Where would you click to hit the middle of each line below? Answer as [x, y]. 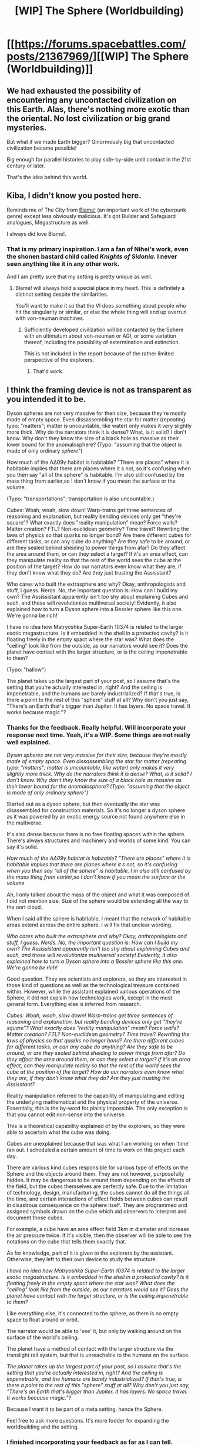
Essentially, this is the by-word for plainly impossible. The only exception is [97, 1109]
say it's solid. [23, 847]
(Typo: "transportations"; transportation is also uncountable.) [80, 499]
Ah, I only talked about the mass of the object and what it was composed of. [99, 895]
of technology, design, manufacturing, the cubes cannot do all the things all [98, 1193]
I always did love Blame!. [36, 233]
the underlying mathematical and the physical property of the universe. [93, 1102]
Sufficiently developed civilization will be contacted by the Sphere [104, 330]
